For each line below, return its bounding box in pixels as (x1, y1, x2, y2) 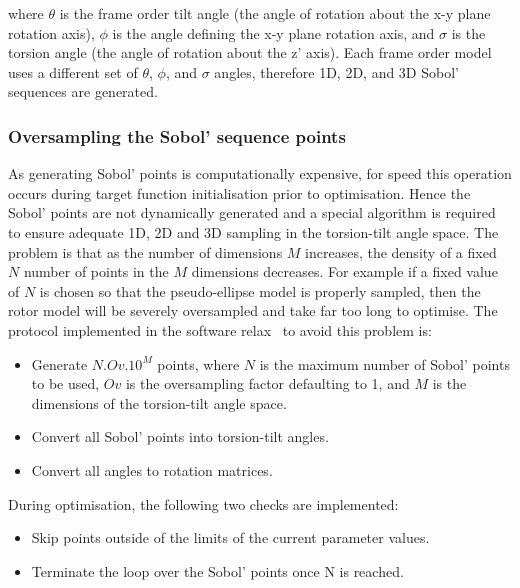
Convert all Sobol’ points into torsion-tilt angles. (31, 426, 329, 447)
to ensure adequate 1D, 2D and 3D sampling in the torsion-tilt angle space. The (8, 221, 499, 242)
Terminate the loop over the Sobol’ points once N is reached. (31, 560, 404, 581)
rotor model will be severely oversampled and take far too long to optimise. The (8, 300, 498, 321)
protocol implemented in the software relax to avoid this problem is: (8, 319, 432, 340)
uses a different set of (8, 61, 138, 82)
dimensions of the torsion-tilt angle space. (31, 392, 287, 413)
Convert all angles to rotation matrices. (31, 459, 273, 480)
